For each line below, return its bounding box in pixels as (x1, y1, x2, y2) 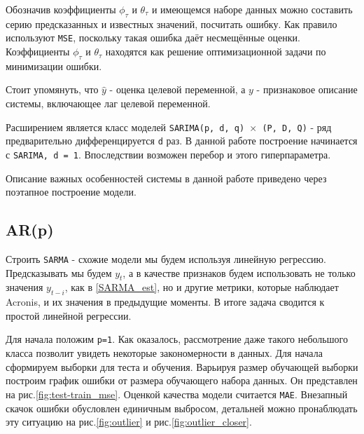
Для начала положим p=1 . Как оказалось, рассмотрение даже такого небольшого (6, 332, 348, 346)
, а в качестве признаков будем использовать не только (122, 265, 356, 280)
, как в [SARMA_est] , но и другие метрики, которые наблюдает (64, 280, 339, 294)
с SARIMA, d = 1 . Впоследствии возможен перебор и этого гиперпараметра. (6, 147, 331, 161)
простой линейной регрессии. (6, 308, 132, 323)
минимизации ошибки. (6, 58, 102, 73)
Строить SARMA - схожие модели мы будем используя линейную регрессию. (6, 251, 326, 266)
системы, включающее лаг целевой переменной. (6, 96, 211, 111)
